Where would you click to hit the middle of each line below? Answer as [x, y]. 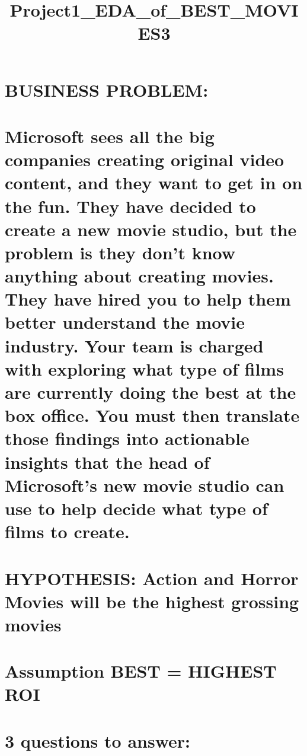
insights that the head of [107, 461]
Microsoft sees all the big [110, 136]
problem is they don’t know [120, 252]
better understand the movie [125, 322]
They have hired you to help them [148, 299]
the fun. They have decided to [130, 206]
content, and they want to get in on [154, 182]
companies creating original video [145, 159]
